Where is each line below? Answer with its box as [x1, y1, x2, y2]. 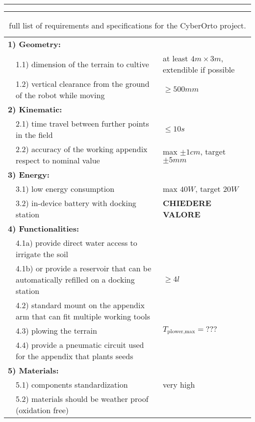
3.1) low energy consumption [16, 183, 115, 194]
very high [162, 379, 195, 390]
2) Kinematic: [8, 104, 62, 115]
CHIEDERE [162, 197, 211, 209]
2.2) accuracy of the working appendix [16, 143, 148, 155]
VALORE [162, 209, 201, 220]
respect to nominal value [16, 155, 100, 166]
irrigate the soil [16, 248, 68, 260]
